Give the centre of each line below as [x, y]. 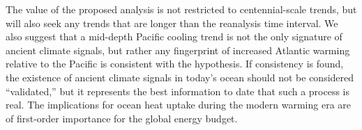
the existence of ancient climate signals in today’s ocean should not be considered [180, 77]
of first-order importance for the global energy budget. [122, 118]
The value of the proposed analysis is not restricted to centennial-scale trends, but [181, 9]
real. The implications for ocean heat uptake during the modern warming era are [179, 105]
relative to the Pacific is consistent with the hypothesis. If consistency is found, [175, 64]
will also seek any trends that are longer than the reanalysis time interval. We [172, 23]
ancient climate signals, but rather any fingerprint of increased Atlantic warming [178, 50]
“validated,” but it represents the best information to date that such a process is [178, 91]
